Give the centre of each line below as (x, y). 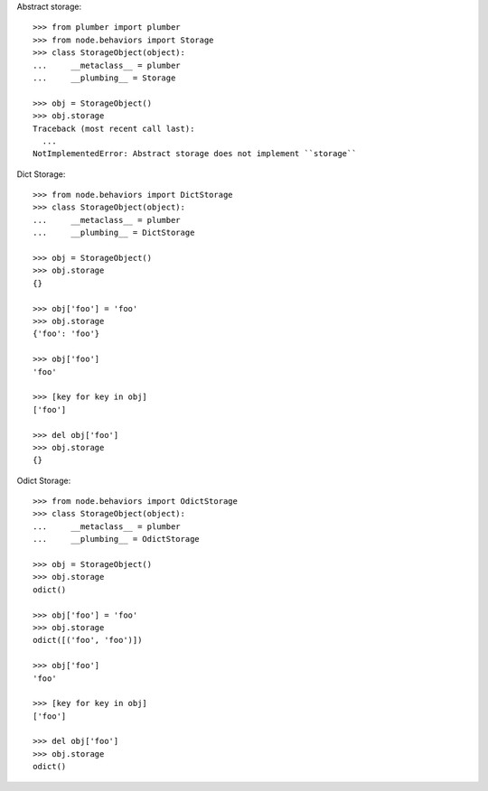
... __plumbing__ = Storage (104, 78)
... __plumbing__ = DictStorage (114, 233)
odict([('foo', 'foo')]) (88, 640)
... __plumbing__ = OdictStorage (117, 539)
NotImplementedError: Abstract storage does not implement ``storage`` (195, 154)
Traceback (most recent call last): (114, 128)
